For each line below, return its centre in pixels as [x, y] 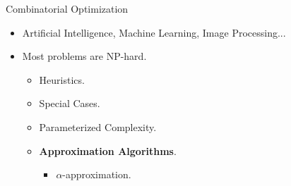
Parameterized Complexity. [98, 126]
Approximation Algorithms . [108, 150]
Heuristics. [62, 79]
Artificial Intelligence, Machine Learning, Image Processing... [154, 32]
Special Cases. [70, 103]
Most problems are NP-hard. [84, 56]
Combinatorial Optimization [67, 8]
